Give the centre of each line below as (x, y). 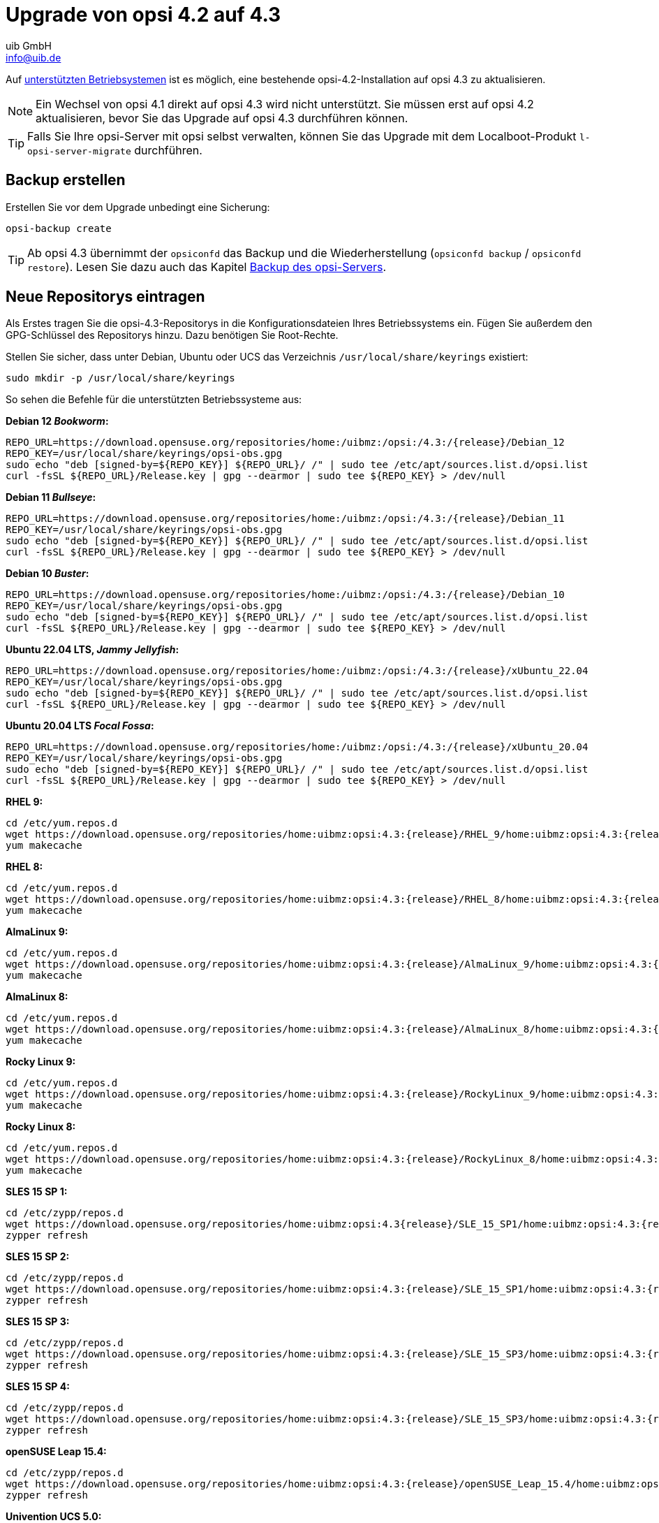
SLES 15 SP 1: (37, 1192)
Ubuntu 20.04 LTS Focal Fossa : (80, 726)
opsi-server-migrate (79, 151)
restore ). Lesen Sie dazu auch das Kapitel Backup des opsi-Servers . (207, 267)
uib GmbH (29, 45)
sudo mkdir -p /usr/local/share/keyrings (120, 378)
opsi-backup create (59, 228)
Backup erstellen (66, 180)
